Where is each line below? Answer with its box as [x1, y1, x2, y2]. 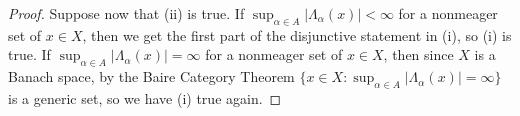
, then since [383, 44, 454, 65]
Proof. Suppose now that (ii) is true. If [8, 3, 245, 23]
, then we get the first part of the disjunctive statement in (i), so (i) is [82, 24, 512, 45]
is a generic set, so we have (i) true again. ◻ [8, 87, 282, 108]
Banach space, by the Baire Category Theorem [8, 66, 295, 87]
